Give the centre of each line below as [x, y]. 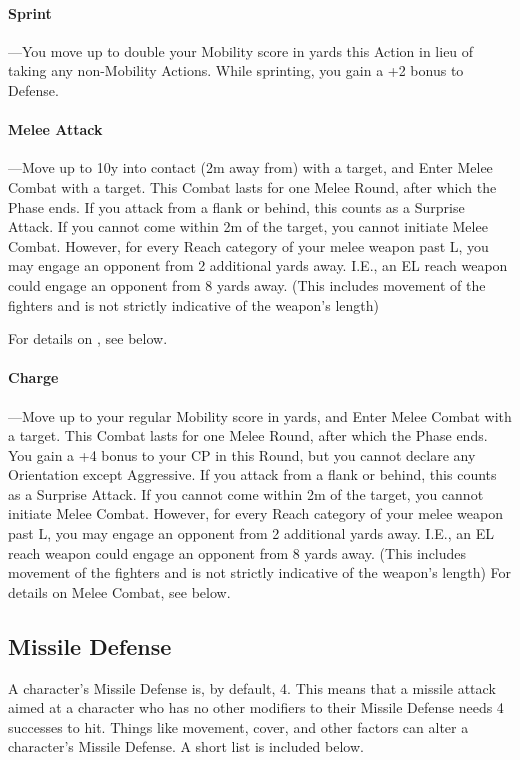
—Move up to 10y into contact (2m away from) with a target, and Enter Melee [250, 167]
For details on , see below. [88, 338]
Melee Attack [55, 129]
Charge [33, 377]
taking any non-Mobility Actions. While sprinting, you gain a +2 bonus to [236, 70]
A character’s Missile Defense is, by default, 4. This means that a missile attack [252, 687]
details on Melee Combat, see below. [119, 591]
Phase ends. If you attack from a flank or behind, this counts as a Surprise [236, 206]
